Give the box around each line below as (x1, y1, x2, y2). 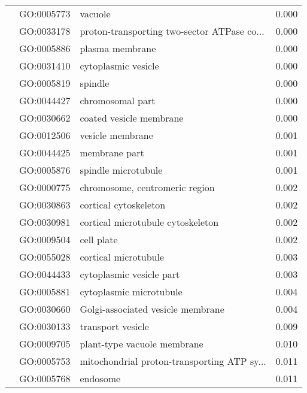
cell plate (80, 232, 118, 246)
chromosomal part (80, 93, 156, 107)
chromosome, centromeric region (80, 180, 215, 194)
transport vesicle (80, 319, 149, 333)
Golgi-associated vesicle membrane (80, 302, 224, 316)
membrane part (80, 146, 144, 159)
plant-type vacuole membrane (80, 337, 203, 350)
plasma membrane (80, 41, 156, 55)
